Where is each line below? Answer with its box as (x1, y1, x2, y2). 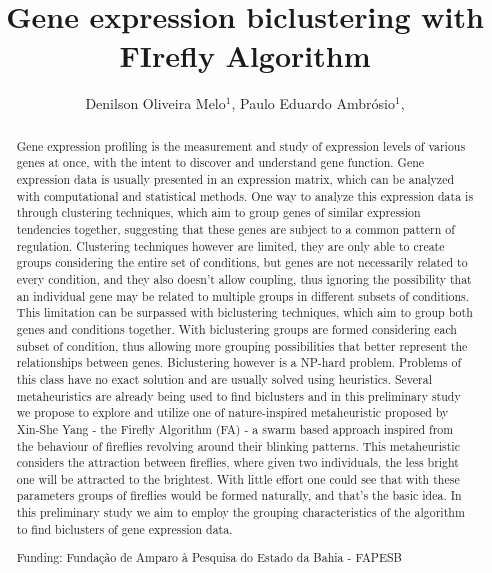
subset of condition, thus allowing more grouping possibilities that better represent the (16, 337, 468, 354)
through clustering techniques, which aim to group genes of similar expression (16, 204, 421, 221)
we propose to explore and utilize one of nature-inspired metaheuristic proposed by (16, 404, 449, 421)
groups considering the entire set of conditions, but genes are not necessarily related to (16, 254, 468, 271)
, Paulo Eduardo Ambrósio (231, 93, 395, 114)
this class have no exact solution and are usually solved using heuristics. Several (16, 370, 432, 387)
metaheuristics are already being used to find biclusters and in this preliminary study (16, 387, 461, 404)
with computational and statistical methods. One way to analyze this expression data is (16, 187, 474, 204)
